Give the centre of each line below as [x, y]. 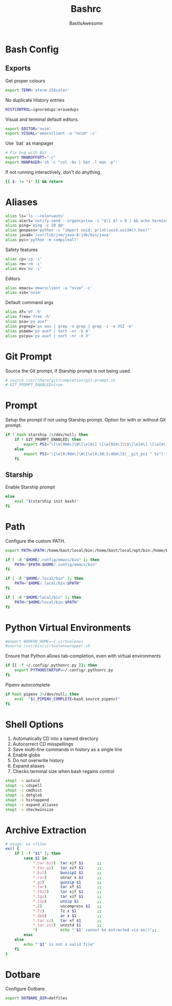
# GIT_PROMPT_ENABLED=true [34, 385]
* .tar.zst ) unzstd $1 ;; [67, 925]
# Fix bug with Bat [26, 153]
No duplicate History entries [35, 100]
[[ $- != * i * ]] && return [34, 181]
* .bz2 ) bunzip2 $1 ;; [67, 873]
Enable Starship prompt [30, 487]
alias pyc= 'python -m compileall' [42, 240]
